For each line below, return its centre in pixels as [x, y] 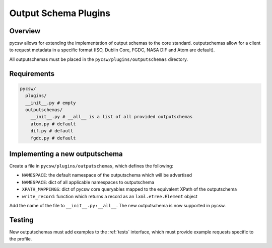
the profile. [21, 239]
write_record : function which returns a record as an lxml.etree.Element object [110, 196]
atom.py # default [53, 124]
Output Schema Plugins [60, 13]
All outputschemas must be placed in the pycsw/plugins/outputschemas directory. [99, 59]
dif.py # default [52, 131]
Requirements [32, 74]
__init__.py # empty [51, 103]
